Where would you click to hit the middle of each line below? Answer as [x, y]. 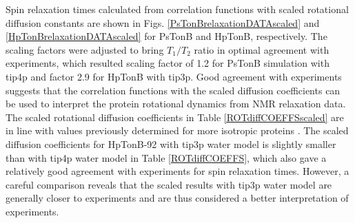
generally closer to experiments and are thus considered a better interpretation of [177, 198]
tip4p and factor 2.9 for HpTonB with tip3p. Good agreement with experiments [174, 76]
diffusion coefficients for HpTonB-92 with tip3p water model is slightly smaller [171, 144]
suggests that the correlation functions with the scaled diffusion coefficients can [173, 90]
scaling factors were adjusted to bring [85, 49]
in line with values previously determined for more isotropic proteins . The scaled [177, 130]
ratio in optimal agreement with [262, 49]
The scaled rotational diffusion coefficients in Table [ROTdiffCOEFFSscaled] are [175, 117]
